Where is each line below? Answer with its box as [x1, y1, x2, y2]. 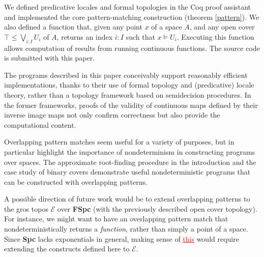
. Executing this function [177, 31, 254, 42]
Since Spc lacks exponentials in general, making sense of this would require [4, 233, 239, 244]
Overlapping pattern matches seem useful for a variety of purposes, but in [4, 136, 234, 147]
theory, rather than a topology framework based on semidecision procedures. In [4, 89, 251, 100]
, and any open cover [189, 21, 255, 32]
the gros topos [4, 203, 48, 214]
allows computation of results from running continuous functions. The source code [4, 42, 260, 53]
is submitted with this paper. [4, 52, 95, 63]
